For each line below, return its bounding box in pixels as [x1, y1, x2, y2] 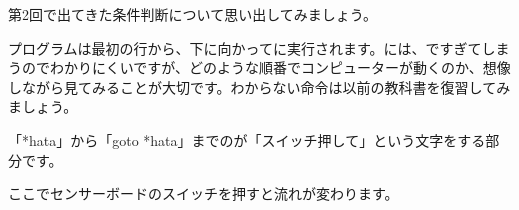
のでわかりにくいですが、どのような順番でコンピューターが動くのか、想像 [21, 57, 511, 78]
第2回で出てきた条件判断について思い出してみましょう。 [8, 4, 377, 24]
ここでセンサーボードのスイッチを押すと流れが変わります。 [8, 183, 399, 204]
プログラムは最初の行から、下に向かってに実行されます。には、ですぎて [8, 37, 482, 58]
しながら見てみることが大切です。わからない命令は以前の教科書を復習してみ [8, 76, 511, 97]
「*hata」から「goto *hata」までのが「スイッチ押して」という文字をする [8, 129, 486, 150]
